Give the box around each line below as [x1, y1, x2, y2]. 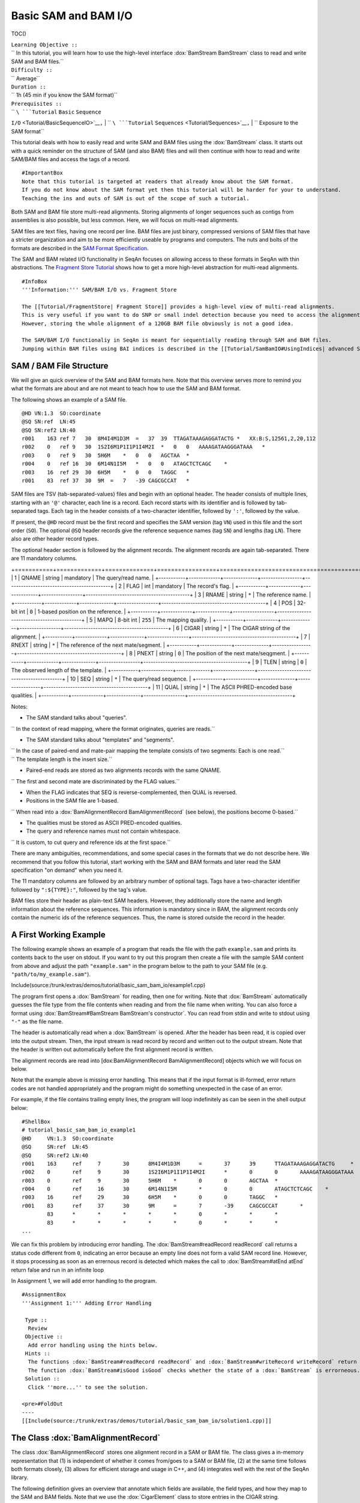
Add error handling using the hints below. [28, 1341, 158, 1348]
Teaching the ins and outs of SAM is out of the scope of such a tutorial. [22, 195, 250, 201]
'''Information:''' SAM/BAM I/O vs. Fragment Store [22, 286, 177, 293]
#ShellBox [22, 1118, 50, 1125]
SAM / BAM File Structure [11, 361, 109, 371]
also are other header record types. [11, 535, 99, 542]
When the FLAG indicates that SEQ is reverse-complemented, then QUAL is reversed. [26, 788, 237, 796]
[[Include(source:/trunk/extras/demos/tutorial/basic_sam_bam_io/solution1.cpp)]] [22, 1418, 272, 1424]
